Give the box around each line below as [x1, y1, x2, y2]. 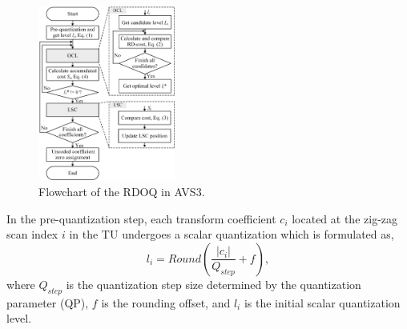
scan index [6, 226, 58, 243]
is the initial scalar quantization [244, 294, 401, 311]
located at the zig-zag [292, 210, 398, 227]
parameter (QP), [6, 294, 89, 311]
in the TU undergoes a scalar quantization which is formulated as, [69, 226, 394, 243]
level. [6, 310, 32, 327]
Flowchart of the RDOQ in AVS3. [38, 183, 205, 199]
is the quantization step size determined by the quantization [66, 275, 361, 292]
